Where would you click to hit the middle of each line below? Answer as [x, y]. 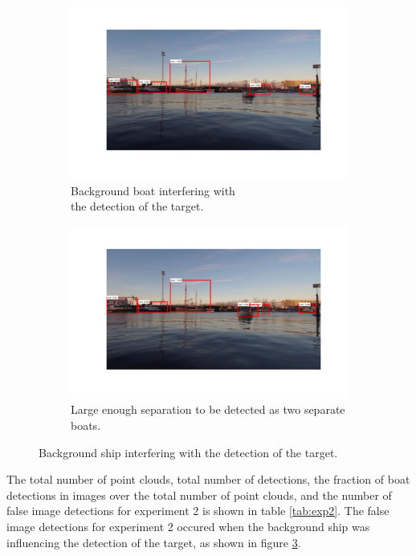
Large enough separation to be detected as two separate [208, 409]
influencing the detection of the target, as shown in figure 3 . [154, 542]
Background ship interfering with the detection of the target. [188, 452]
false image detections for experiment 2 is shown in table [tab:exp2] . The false [198, 511]
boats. [86, 425]
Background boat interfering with [153, 190]
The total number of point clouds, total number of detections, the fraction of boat [208, 479]
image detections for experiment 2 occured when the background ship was [188, 526]
